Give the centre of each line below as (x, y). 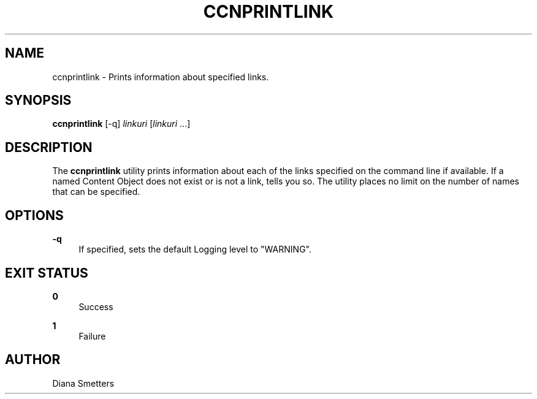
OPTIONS (34, 215)
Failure (92, 336)
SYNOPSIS (38, 101)
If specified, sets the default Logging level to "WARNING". (195, 249)
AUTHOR (33, 360)
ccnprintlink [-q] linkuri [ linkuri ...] (121, 124)
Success (96, 306)
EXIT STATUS (47, 273)
